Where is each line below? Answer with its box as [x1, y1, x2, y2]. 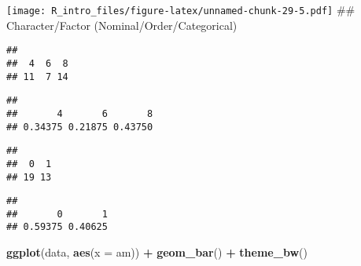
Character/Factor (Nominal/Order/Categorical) [6, 16, 238, 33]
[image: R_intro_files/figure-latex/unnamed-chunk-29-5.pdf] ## [6, 2, 355, 17]
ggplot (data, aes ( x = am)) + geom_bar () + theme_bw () [6, 244, 308, 261]
